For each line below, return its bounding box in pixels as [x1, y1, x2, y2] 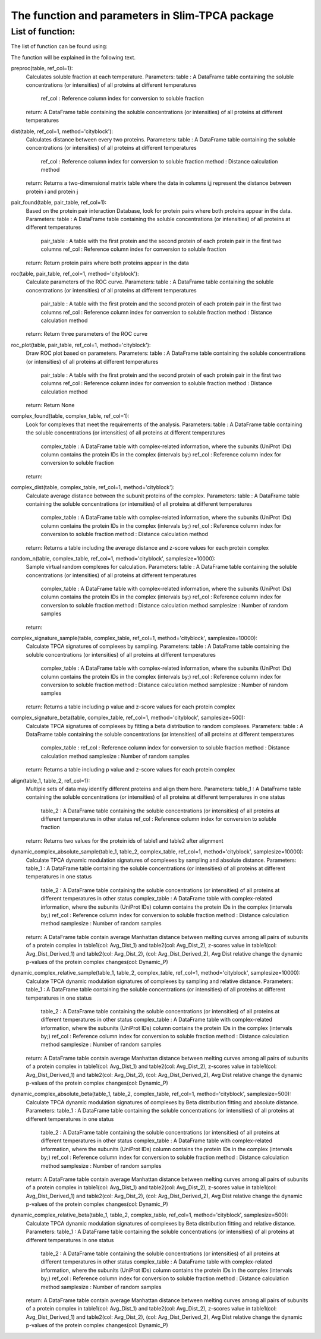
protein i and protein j [26, 188, 78, 195]
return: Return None [26, 402, 75, 409]
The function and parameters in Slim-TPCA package [11, 9, 274, 22]
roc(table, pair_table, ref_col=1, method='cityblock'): [11, 270, 139, 277]
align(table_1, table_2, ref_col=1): [11, 777, 90, 784]
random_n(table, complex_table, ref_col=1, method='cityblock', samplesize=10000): [11, 554, 216, 562]
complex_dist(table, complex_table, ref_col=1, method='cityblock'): [11, 484, 175, 491]
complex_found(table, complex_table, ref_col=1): [11, 412, 130, 420]
